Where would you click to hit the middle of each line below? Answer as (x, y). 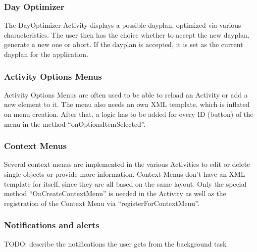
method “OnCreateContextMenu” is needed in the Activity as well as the (115, 193)
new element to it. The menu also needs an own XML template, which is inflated (127, 104)
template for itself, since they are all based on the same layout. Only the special (125, 183)
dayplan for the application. (46, 54)
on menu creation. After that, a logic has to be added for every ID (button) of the (129, 114)
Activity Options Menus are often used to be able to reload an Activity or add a (126, 94)
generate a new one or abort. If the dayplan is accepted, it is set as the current (124, 44)
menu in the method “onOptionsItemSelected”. (75, 124)
